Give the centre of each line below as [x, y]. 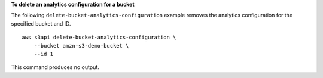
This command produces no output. [55, 67]
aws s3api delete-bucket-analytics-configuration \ [99, 38]
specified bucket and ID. [41, 23]
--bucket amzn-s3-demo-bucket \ [81, 46]
